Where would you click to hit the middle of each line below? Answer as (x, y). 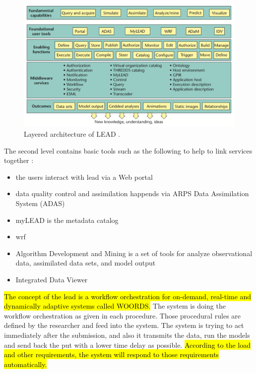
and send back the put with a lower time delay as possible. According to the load (127, 345)
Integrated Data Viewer (52, 279)
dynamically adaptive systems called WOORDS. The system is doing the (115, 306)
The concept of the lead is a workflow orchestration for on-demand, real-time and (128, 296)
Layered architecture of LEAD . (72, 134)
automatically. (26, 364)
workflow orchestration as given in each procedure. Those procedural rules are (123, 315)
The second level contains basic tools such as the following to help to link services (128, 150)
